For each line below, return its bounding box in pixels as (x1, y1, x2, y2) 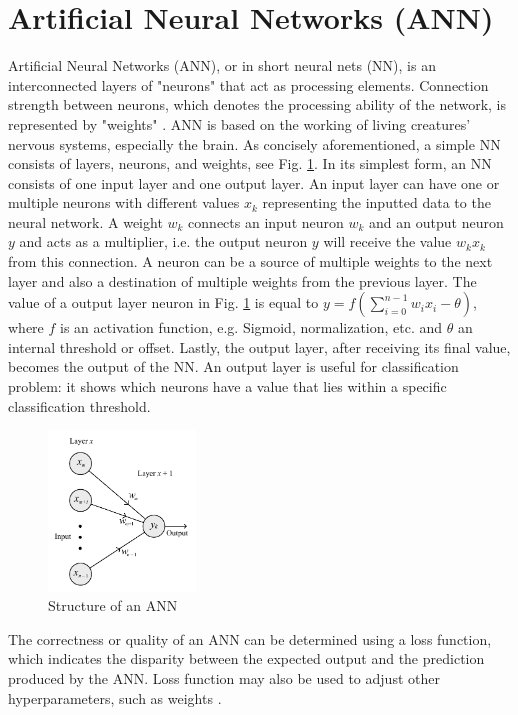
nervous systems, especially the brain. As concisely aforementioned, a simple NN (8, 133, 501, 154)
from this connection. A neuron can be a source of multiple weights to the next (8, 251, 493, 272)
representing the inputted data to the (262, 192, 491, 213)
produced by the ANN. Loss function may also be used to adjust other (8, 668, 440, 689)
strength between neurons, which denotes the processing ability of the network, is (8, 94, 506, 115)
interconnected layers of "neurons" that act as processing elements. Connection (8, 74, 489, 95)
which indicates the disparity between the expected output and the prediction (8, 648, 485, 669)
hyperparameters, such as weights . (8, 687, 222, 708)
